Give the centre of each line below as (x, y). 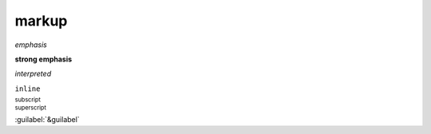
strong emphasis (43, 59)
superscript (31, 108)
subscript (28, 100)
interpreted (33, 74)
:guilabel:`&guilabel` (47, 119)
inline (28, 89)
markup (41, 21)
